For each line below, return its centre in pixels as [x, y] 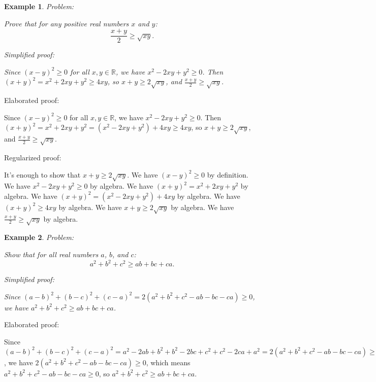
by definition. [228, 174]
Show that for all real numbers [51, 254]
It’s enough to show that [42, 174]
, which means [168, 362]
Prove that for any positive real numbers [67, 23]
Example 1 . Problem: [39, 6]
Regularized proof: [33, 157]
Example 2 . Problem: [39, 237]
